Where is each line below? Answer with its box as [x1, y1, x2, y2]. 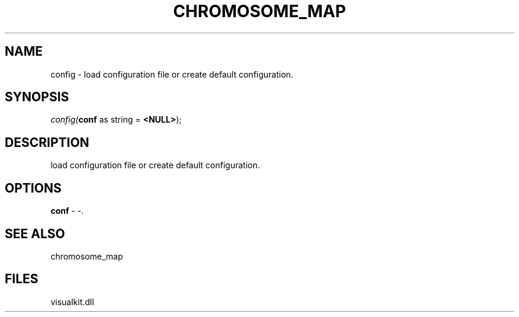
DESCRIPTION [5, 135, 89, 150]
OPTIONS [5, 180, 62, 196]
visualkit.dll [50, 296, 94, 307]
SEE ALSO [5, 226, 65, 241]
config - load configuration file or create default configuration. [50, 69, 293, 79]
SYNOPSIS [5, 89, 69, 105]
